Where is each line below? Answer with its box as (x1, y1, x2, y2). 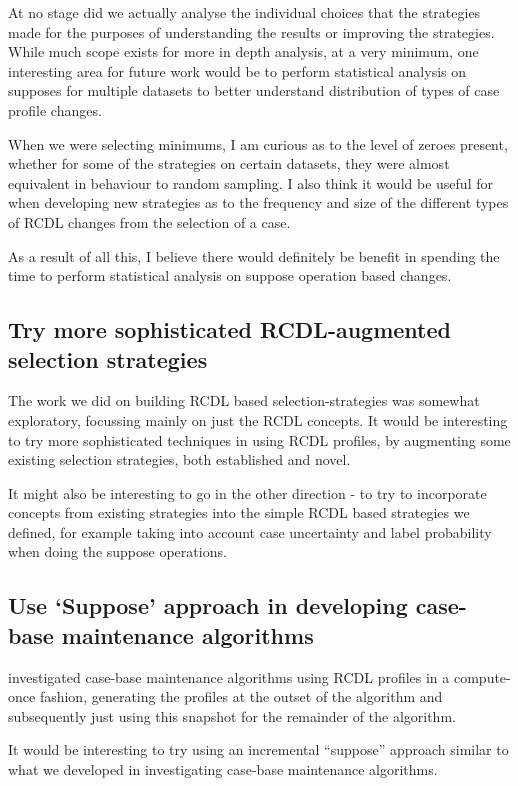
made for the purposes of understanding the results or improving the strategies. (8, 21, 495, 42)
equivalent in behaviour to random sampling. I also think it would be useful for (8, 172, 493, 193)
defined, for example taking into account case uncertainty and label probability (8, 521, 492, 542)
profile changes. (8, 99, 102, 120)
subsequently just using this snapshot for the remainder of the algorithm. (8, 705, 456, 726)
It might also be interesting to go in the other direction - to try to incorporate (8, 482, 487, 503)
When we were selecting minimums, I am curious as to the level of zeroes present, (8, 133, 508, 154)
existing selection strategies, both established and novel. (8, 449, 351, 470)
